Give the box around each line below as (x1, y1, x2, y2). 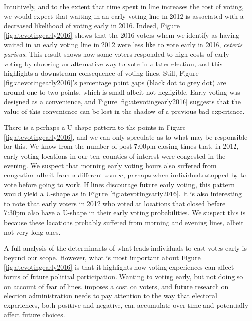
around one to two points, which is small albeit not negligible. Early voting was (4, 87, 240, 97)
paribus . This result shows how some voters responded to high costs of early (4, 48, 229, 59)
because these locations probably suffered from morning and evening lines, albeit (4, 217, 244, 227)
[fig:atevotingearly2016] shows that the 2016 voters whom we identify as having (4, 30, 239, 40)
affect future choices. (4, 309, 65, 320)
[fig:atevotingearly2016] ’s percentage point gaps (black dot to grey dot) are (4, 77, 226, 87)
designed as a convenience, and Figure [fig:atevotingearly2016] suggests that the (4, 96, 241, 106)
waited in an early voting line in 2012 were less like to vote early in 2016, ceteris (4, 39, 243, 49)
